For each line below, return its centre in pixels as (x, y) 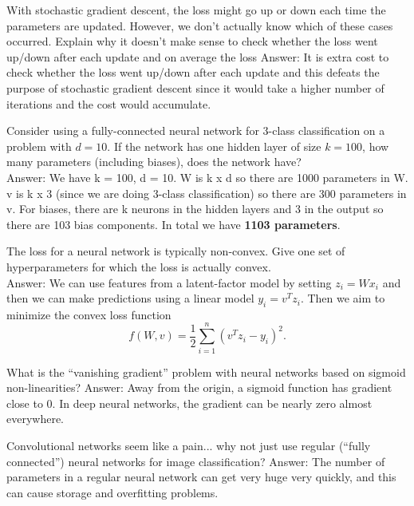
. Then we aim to (343, 298)
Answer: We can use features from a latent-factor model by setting (169, 282)
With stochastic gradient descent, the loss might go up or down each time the (196, 10)
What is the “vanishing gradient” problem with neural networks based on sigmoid (206, 372)
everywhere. (35, 419)
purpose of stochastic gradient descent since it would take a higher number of (195, 87)
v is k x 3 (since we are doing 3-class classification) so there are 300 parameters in (207, 193)
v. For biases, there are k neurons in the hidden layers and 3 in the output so (195, 209)
